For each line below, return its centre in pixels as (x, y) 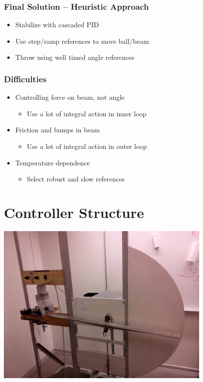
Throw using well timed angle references (75, 57)
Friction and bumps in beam (57, 130)
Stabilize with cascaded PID (57, 25)
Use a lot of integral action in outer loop (87, 146)
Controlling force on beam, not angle (70, 97)
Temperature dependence (53, 162)
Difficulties (25, 79)
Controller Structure (74, 212)
